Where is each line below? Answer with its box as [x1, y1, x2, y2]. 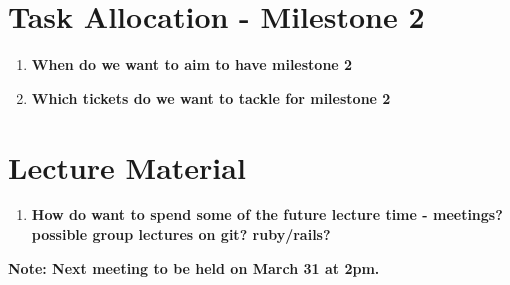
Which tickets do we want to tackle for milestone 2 [31, 87, 391, 108]
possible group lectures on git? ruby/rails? [31, 224, 331, 245]
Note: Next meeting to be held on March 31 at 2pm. [8, 257, 380, 278]
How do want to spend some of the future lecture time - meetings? [31, 204, 503, 225]
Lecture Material [8, 146, 246, 187]
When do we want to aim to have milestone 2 [31, 54, 353, 75]
